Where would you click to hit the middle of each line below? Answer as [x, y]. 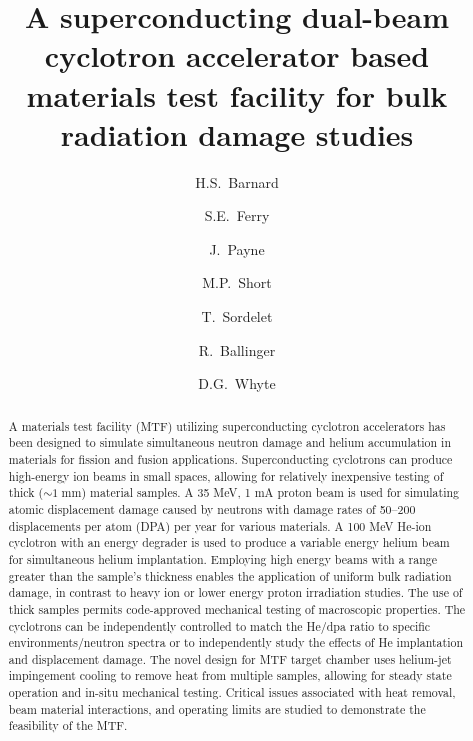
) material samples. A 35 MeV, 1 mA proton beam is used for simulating [270, 492]
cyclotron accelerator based [237, 55]
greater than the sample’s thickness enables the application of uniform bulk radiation [230, 575]
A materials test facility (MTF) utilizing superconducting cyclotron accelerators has [227, 425]
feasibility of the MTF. [68, 725]
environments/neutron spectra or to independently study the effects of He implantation [236, 642]
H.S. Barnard [237, 181]
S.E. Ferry [237, 215]
